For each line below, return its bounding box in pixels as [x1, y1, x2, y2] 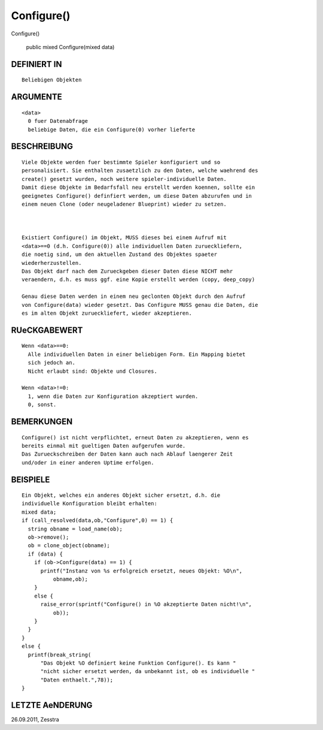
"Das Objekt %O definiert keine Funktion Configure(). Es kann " [40, 659, 236, 666]
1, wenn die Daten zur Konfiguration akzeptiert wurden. [28, 393, 199, 400]
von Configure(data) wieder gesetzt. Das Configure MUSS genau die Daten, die [22, 301, 258, 308]
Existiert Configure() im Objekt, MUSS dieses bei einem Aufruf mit [22, 234, 227, 241]
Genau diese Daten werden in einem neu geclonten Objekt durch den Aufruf [22, 293, 246, 300]
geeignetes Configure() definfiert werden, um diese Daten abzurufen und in [22, 192, 252, 199]
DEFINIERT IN [11, 59, 62, 69]
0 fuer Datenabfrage [28, 117, 89, 125]
